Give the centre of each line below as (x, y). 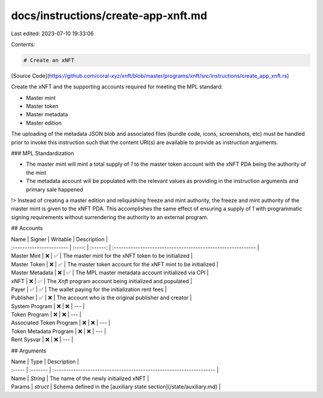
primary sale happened (54, 189)
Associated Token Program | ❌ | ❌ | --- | (61, 323)
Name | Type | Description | (45, 361)
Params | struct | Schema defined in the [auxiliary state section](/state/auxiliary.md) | (116, 387)
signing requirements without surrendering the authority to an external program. (110, 217)
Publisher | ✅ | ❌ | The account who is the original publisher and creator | (101, 298)
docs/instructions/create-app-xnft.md (109, 16)
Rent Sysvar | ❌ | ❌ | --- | (42, 340)
